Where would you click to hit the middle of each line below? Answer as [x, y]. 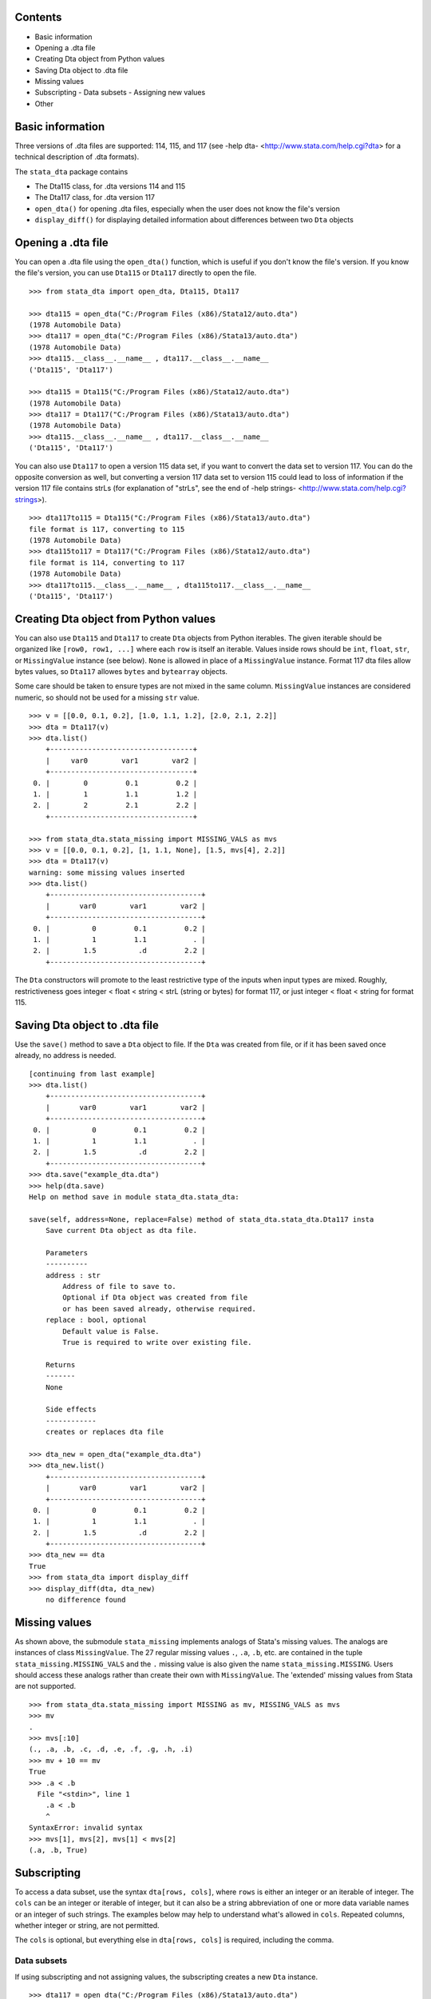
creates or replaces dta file [104, 1432]
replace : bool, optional [96, 1320]
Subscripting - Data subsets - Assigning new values [120, 93]
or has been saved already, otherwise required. [160, 1309]
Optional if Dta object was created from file [155, 1298]
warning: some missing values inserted [107, 872]
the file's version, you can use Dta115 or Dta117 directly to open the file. [136, 273]
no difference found [85, 1600]
